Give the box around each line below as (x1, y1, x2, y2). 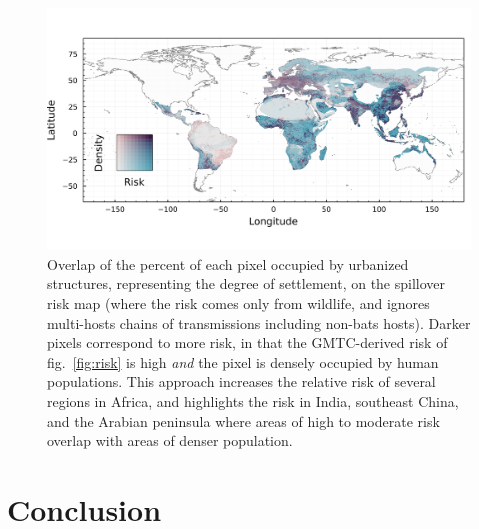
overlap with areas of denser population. (47, 430, 293, 451)
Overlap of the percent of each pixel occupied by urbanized (47, 253, 409, 274)
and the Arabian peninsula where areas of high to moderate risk (47, 410, 440, 431)
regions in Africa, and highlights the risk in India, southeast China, (47, 390, 459, 411)
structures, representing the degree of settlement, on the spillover (47, 273, 446, 294)
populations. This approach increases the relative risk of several (47, 371, 436, 392)
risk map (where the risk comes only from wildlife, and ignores (47, 293, 430, 313)
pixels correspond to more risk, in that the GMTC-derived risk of (47, 332, 448, 353)
